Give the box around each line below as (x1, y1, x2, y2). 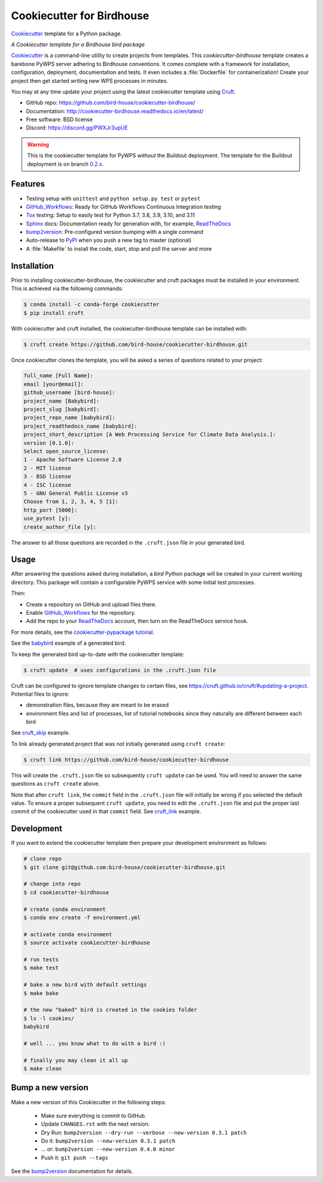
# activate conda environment (23, 931, 112, 938)
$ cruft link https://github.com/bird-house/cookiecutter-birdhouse (23, 756, 229, 763)
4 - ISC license (23, 482, 72, 488)
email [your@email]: (23, 381, 84, 387)
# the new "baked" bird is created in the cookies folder (23, 1006, 197, 1013)
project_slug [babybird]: (23, 406, 100, 413)
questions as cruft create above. (11, 780, 100, 787)
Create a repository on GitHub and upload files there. (26, 600, 157, 608)
